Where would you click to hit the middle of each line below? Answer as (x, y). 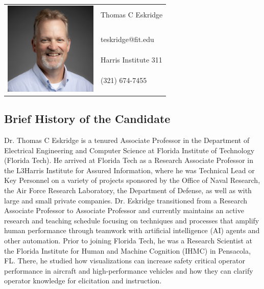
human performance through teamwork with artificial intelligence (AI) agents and (132, 230)
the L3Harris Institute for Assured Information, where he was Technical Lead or (129, 170)
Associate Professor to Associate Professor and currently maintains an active (124, 210)
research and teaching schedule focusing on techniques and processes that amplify (132, 220)
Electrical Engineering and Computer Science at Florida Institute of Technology (129, 150)
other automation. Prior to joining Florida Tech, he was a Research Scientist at (128, 240)
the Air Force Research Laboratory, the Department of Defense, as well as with (128, 190)
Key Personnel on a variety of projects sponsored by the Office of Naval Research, (132, 180)
